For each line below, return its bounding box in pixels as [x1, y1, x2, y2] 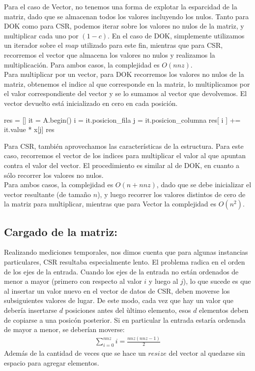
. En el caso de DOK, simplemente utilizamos [108, 30, 245, 40]
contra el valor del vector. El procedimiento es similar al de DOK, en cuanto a [4, 160, 240, 170]
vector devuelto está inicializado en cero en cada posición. [4, 98, 178, 108]
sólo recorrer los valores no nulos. [4, 169, 104, 180]
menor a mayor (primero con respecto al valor [4, 276, 142, 286]
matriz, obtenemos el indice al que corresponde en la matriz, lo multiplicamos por [4, 78, 250, 89]
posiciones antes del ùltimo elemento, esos [65, 305, 191, 315]
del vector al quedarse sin [169, 347, 245, 358]
